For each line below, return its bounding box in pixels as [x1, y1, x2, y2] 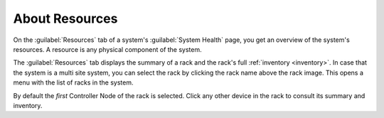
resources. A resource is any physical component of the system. [13, 45, 202, 53]
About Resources [13, 11, 118, 26]
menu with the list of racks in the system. [13, 78, 134, 87]
